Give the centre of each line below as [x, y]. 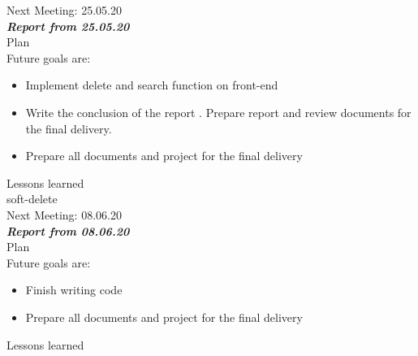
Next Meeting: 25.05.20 [64, 10]
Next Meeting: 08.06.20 [64, 214]
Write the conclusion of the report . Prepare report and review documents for [218, 112]
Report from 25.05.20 [68, 26]
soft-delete [32, 199]
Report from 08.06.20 [68, 230]
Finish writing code [74, 290]
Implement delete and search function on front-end [152, 85]
